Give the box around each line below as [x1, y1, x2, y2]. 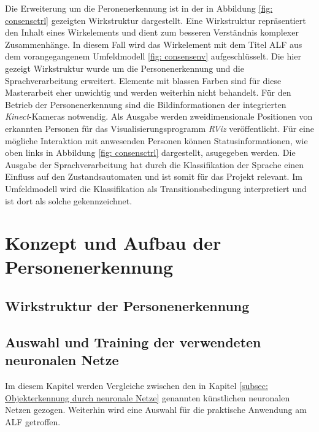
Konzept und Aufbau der [5, 230, 221, 255]
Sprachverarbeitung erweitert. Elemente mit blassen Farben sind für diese [5, 74, 282, 87]
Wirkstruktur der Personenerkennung [5, 296, 250, 315]
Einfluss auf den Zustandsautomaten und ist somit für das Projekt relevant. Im [5, 170, 302, 183]
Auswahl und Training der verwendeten [5, 332, 261, 351]
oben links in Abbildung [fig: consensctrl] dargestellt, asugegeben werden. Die [5, 146, 296, 159]
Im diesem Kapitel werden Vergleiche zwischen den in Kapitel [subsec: [5, 379, 268, 392]
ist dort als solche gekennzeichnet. [5, 194, 133, 207]
